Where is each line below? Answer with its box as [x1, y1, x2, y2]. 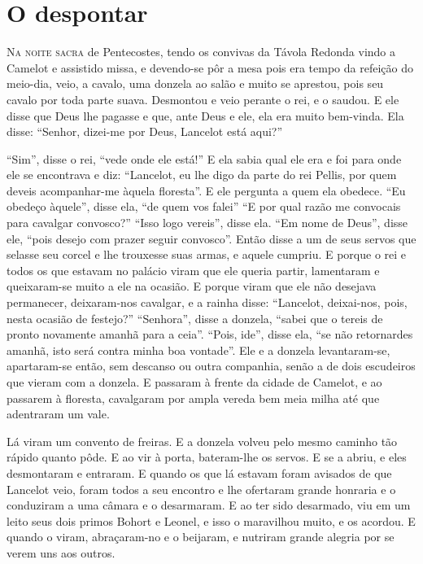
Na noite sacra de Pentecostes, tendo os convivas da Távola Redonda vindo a [7, 43, 396, 60]
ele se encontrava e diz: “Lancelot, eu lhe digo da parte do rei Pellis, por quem [7, 166, 397, 183]
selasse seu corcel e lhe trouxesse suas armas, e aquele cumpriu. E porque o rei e [7, 246, 407, 263]
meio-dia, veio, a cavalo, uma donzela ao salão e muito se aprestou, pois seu [7, 75, 384, 92]
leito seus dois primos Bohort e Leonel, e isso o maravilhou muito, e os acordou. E [7, 512, 416, 529]
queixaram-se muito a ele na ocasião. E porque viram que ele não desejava [7, 278, 377, 295]
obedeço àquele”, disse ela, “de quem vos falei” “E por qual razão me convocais [7, 198, 401, 215]
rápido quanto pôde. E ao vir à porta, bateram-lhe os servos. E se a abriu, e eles [7, 448, 407, 466]
